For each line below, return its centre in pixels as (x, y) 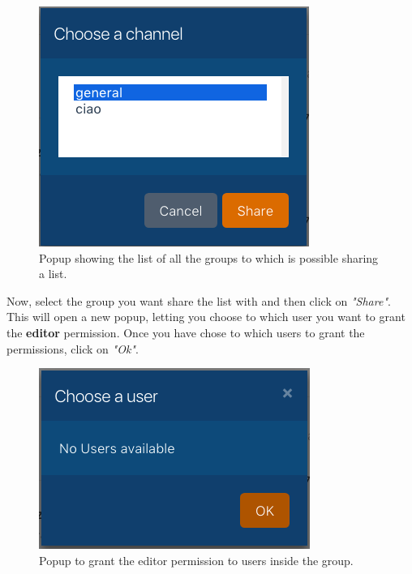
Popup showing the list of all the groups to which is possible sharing (209, 257)
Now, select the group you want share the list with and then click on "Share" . (199, 300)
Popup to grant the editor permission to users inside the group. (196, 560)
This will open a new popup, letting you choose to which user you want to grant (206, 317)
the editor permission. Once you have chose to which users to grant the (186, 332)
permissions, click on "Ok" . (73, 348)
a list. (53, 274)
